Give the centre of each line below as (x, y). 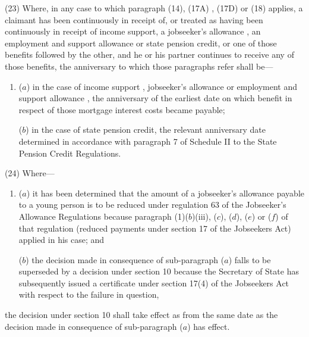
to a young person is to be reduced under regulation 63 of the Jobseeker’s (152, 205)
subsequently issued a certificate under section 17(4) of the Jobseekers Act (154, 283)
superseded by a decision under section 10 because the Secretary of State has (159, 271)
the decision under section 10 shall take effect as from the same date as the (141, 315)
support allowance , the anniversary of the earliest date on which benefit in (155, 98)
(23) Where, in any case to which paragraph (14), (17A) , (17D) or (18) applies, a (154, 8)
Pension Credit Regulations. (70, 153)
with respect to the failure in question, (89, 294)
